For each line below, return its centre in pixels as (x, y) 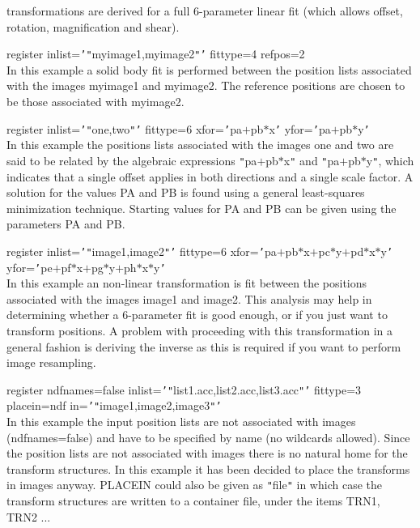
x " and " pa (312, 160)
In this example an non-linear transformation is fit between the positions (187, 283)
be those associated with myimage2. (95, 102)
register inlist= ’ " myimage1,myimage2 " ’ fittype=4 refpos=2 (156, 54)
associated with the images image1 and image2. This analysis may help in (189, 298)
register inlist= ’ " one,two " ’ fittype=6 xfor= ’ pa (124, 128)
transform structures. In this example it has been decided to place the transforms (208, 468)
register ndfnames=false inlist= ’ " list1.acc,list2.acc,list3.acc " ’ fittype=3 (184, 389)
